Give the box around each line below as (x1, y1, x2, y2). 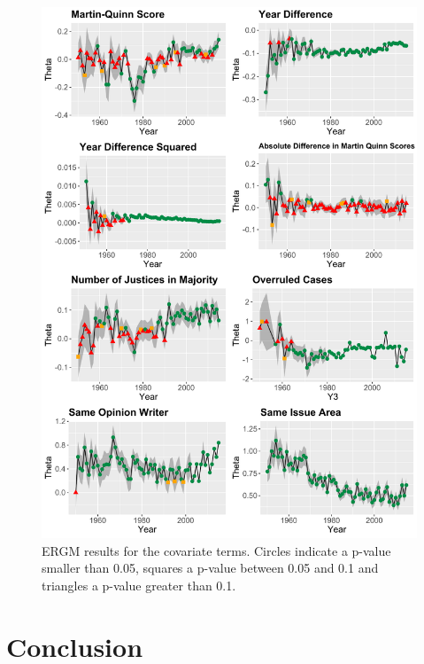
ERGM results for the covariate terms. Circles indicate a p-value (42, 541, 391, 559)
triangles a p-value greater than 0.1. (42, 575, 236, 594)
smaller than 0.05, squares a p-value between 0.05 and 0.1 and (42, 559, 379, 577)
